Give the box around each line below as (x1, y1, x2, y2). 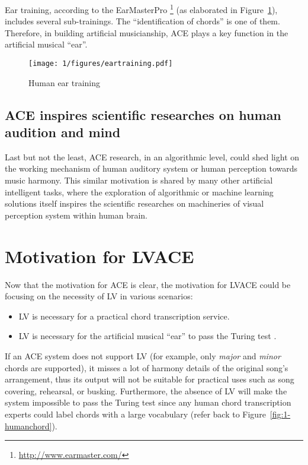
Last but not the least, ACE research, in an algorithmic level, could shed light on (5, 150, 300, 163)
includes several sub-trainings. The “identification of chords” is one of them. (5, 15, 280, 27)
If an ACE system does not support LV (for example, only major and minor (5, 349, 281, 362)
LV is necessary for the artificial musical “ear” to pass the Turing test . (18, 330, 277, 342)
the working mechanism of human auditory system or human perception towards (5, 162, 298, 175)
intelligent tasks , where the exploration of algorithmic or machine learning (5, 185, 274, 198)
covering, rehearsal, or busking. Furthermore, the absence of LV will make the (5, 384, 287, 397)
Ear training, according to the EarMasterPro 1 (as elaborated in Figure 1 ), (5, 2, 278, 15)
